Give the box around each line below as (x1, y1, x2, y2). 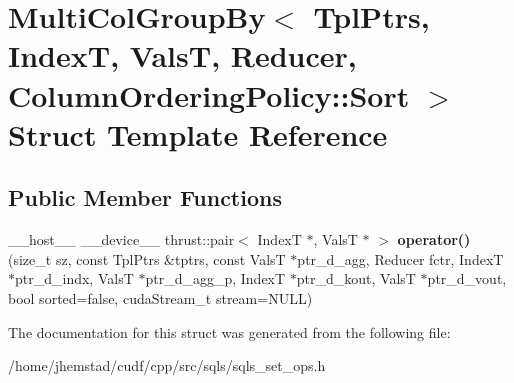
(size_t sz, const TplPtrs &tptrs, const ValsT (8, 248, 286, 269)
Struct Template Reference (8, 113, 388, 154)
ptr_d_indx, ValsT (15, 268, 134, 289)
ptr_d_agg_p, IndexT (145, 268, 286, 289)
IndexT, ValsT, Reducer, (8, 35, 357, 76)
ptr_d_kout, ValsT (296, 268, 416, 289)
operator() (397, 229, 471, 250)
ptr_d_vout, (427, 268, 507, 289)
